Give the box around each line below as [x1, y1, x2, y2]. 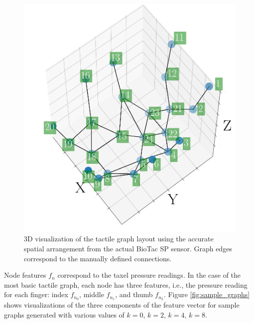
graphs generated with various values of [4, 309, 125, 320]
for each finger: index [4, 289, 68, 300]
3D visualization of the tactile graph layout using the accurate [24, 233, 214, 244]
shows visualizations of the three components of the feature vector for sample [4, 300, 240, 310]
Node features [4, 270, 46, 280]
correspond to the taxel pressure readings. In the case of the [57, 270, 241, 280]
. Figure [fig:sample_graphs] [163, 289, 250, 300]
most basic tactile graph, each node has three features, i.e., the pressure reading [4, 279, 248, 290]
